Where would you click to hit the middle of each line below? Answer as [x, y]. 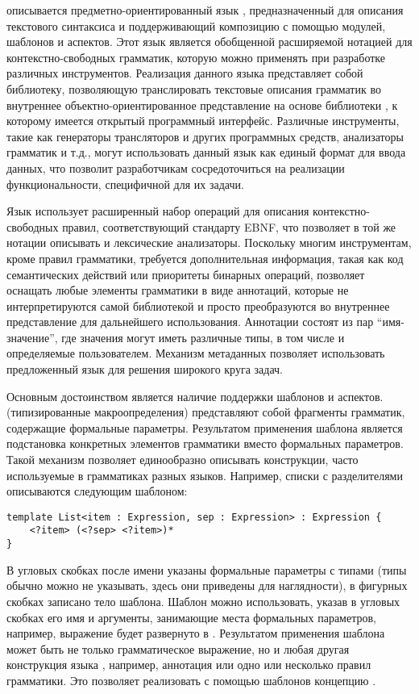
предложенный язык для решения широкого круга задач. [145, 369]
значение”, [32, 337]
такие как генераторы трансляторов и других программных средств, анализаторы [205, 136]
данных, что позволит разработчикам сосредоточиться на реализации [176, 167]
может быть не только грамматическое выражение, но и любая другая [178, 648]
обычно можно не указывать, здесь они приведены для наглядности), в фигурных [207, 585]
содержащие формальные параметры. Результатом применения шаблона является [205, 427]
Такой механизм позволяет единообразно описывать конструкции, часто [183, 460]
